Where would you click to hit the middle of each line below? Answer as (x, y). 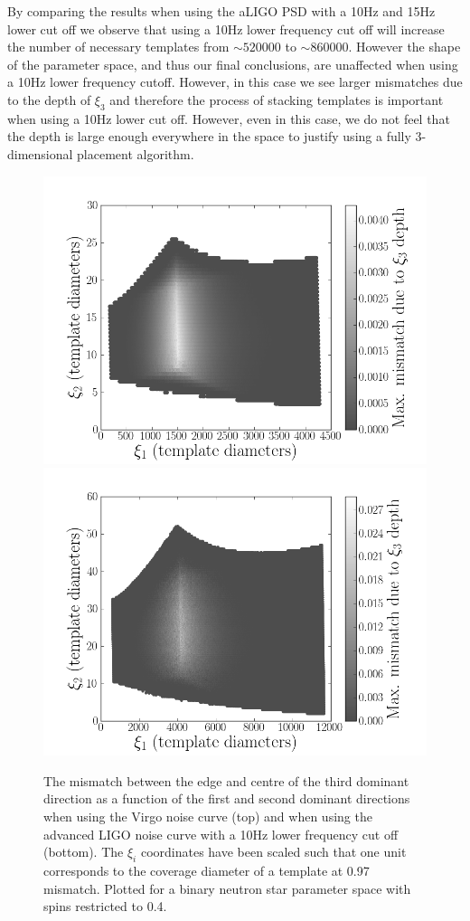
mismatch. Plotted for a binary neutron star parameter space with (227, 888)
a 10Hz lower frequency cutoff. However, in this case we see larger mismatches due (235, 82)
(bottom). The (84, 852)
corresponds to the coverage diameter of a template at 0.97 (207, 870)
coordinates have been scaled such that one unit (273, 852)
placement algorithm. (136, 153)
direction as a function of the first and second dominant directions (227, 798)
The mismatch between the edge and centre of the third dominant (226, 780)
